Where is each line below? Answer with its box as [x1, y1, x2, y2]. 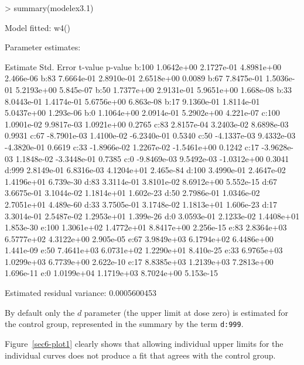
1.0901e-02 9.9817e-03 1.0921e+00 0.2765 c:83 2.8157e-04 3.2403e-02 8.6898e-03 [5, 118, 289, 130]
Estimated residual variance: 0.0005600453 [5, 287, 157, 299]
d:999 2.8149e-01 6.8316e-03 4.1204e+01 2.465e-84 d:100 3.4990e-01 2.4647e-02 [5, 164, 286, 176]
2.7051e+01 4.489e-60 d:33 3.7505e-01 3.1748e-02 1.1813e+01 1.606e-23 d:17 [5, 198, 278, 210]
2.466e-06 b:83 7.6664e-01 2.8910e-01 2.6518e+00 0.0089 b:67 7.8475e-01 [5, 72, 263, 84]
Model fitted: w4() [5, 21, 71, 33]
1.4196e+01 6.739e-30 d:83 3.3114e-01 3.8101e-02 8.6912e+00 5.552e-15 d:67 [5, 175, 278, 187]
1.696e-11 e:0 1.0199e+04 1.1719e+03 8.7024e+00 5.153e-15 [5, 267, 218, 279]
